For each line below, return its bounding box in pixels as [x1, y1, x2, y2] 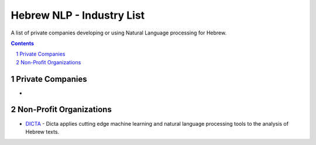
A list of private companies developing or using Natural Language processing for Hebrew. [11, 29, 227, 36]
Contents [11, 40, 35, 47]
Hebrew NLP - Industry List [11, 9, 145, 22]
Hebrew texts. [25, 128, 60, 135]
